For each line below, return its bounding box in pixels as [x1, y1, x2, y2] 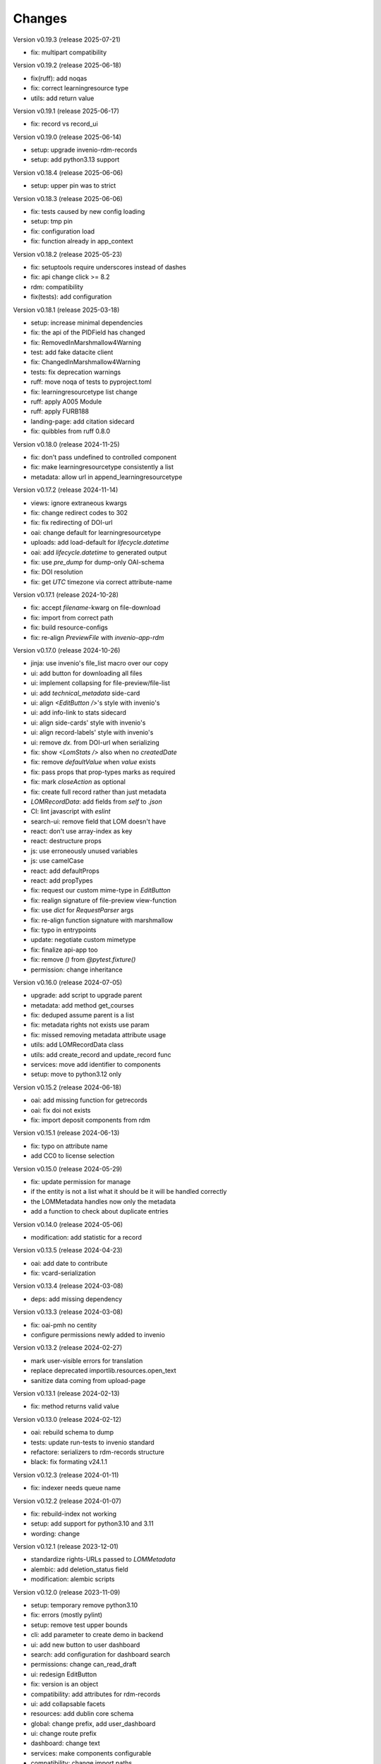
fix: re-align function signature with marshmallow [30, 916, 174, 924]
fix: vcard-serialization [30, 1269, 97, 1277]
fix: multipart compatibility [30, 48, 107, 56]
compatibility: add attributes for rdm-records [30, 1690, 161, 1698]
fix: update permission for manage [30, 1177, 131, 1185]
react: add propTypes [30, 876, 93, 885]
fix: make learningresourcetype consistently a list [30, 463, 174, 471]
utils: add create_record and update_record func [30, 1050, 172, 1058]
